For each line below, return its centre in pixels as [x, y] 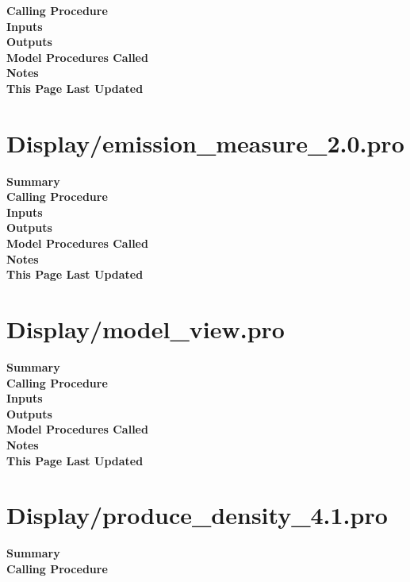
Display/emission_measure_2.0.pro [205, 143]
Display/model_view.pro [146, 329]
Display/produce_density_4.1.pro [197, 515]
